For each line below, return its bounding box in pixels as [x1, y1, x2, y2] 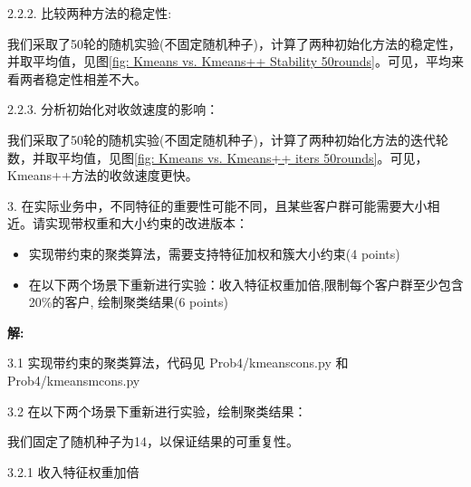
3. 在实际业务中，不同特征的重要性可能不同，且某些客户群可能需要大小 [7, 196, 428, 215]
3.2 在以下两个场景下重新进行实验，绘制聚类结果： [7, 401, 307, 420]
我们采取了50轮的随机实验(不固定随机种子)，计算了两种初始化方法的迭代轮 [7, 129, 448, 148]
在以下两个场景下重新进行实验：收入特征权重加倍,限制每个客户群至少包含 [28, 274, 464, 293]
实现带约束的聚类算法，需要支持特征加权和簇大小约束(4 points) [28, 243, 400, 263]
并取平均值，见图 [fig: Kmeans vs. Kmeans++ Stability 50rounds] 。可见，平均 [7, 52, 451, 71]
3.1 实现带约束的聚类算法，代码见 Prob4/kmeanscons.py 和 [7, 353, 349, 372]
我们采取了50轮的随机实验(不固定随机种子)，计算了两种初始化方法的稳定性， [7, 33, 461, 53]
